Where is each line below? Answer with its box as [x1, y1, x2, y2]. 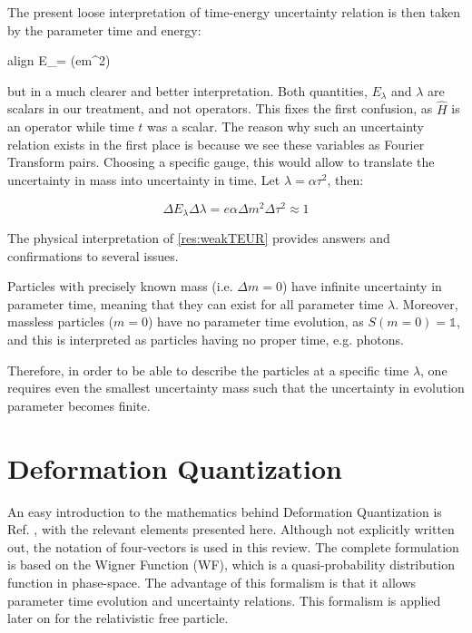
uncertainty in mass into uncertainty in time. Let [7, 170, 280, 189]
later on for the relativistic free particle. [7, 609, 229, 628]
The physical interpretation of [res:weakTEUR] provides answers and [7, 229, 390, 248]
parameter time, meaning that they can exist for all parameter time [7, 294, 384, 313]
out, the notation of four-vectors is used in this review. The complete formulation [7, 537, 459, 556]
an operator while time [7, 117, 134, 136]
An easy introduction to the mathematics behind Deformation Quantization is [7, 502, 442, 521]
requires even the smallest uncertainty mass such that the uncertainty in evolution [7, 378, 465, 397]
